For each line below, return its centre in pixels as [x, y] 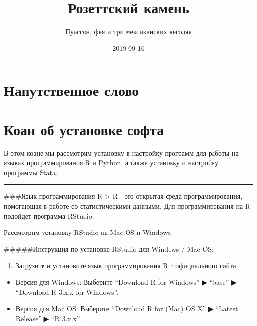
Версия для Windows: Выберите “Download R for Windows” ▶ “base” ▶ [126, 282]
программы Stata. [31, 172]
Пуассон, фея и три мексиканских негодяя [128, 31]
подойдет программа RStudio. [49, 215]
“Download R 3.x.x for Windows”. [67, 292]
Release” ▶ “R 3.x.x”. [48, 318]
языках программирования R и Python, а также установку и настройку [111, 163]
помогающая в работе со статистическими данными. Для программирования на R [127, 206]
